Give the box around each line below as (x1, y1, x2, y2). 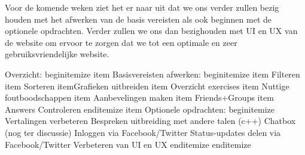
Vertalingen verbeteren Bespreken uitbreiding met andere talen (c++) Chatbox (5, 114, 296, 127)
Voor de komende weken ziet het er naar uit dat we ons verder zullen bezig (5, 1, 279, 13)
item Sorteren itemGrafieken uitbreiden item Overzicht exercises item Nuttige (5, 79, 289, 92)
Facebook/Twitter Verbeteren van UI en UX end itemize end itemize (5, 138, 251, 150)
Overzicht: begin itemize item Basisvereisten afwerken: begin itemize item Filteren (5, 67, 300, 80)
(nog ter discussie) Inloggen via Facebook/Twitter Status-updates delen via (5, 126, 281, 138)
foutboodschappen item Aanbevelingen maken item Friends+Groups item (5, 91, 274, 104)
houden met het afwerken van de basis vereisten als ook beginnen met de (5, 13, 272, 25)
